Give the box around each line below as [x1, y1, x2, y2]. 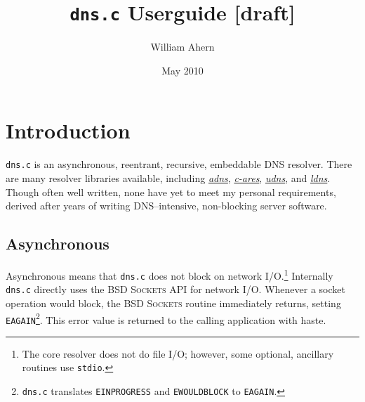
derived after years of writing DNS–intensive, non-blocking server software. [6, 198, 327, 213]
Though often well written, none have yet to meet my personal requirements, [6, 184, 336, 199]
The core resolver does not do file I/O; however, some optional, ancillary [22, 346, 334, 361]
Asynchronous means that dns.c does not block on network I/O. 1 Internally [6, 266, 333, 283]
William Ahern [150, 39, 215, 54]
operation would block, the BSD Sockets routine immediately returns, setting [6, 295, 341, 310]
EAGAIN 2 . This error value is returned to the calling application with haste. [6, 310, 326, 327]
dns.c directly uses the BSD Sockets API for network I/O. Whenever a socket [6, 282, 345, 297]
